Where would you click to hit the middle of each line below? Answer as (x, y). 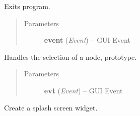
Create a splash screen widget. (51, 107)
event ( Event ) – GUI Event (87, 40)
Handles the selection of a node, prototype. (71, 56)
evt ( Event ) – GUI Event (83, 90)
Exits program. (27, 6)
